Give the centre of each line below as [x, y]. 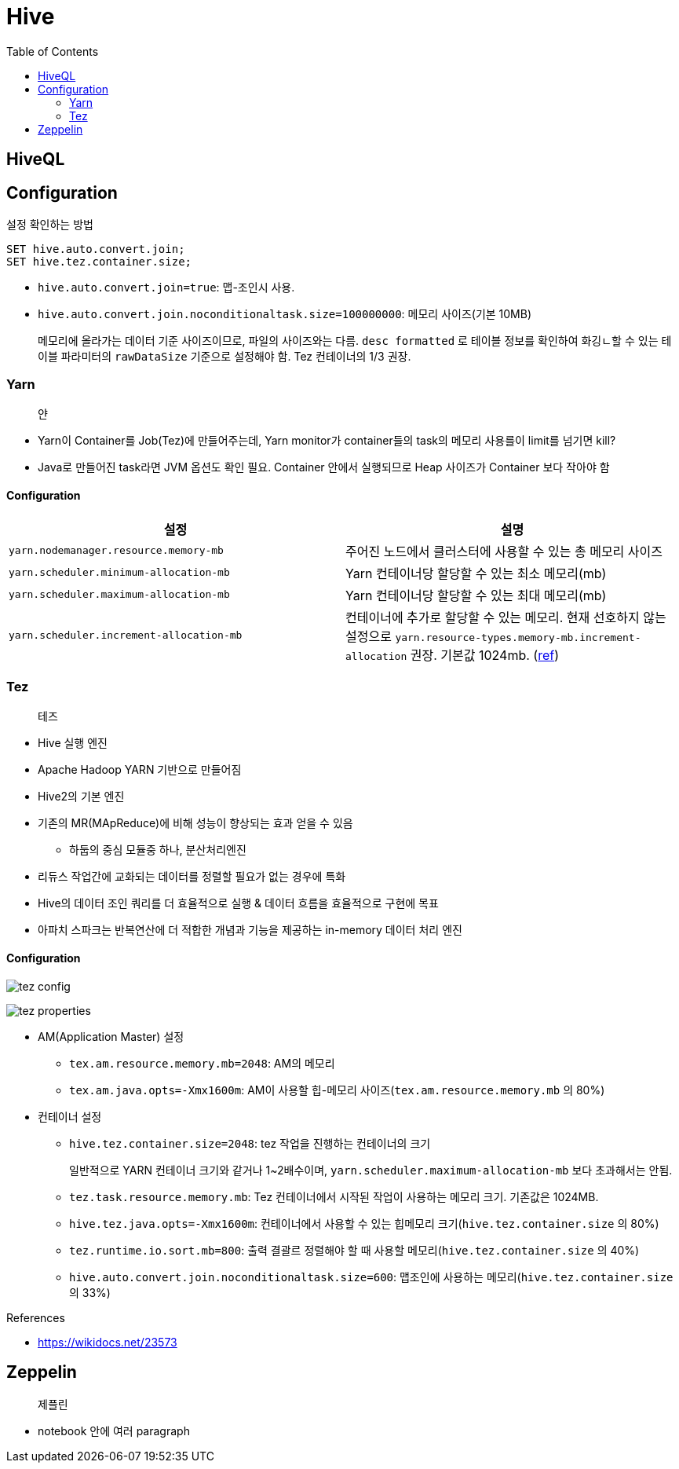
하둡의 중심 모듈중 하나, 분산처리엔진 [158, 849]
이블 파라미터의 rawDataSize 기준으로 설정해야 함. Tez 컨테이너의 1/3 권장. [225, 357]
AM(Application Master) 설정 [111, 1036]
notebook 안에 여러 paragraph [114, 1431]
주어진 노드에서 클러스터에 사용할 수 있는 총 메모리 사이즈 [504, 551]
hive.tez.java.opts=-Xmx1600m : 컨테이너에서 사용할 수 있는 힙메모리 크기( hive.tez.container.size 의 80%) [364, 1223]
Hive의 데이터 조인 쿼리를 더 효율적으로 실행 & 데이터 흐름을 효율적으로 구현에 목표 [238, 903]
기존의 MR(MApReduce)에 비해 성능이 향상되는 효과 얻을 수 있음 [195, 822]
